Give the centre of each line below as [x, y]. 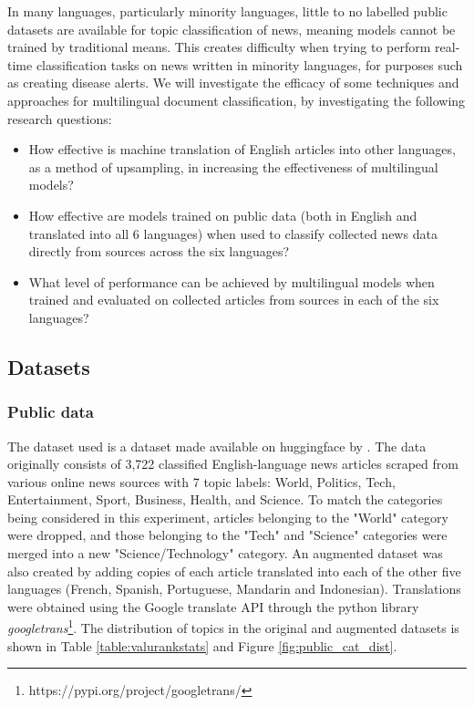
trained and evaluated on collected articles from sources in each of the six [234, 300]
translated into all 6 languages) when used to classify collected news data [233, 233]
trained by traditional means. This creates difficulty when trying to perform [219, 47]
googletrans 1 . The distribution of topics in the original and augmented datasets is [233, 627]
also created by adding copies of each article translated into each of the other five [234, 571]
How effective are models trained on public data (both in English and [223, 215]
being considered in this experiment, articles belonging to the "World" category [228, 517]
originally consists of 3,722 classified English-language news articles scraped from [233, 464]
